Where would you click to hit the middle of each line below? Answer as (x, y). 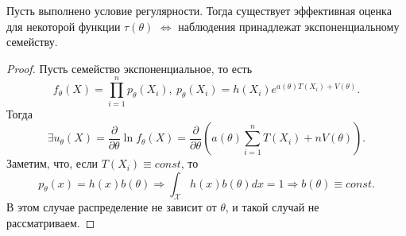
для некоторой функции (64, 26)
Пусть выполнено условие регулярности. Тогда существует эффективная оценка (199, 10)
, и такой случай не (272, 207)
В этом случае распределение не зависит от (112, 207)
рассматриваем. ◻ (51, 223)
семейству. (32, 42)
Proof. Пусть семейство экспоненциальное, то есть (130, 68)
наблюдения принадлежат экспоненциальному (289, 26)
